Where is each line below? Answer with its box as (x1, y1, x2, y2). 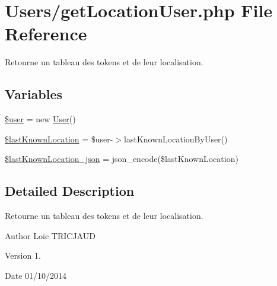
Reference (5, 21, 87, 46)
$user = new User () (5, 113, 76, 125)
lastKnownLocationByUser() (124, 132, 228, 145)
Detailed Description (5, 182, 135, 200)
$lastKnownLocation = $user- (5, 132, 113, 145)
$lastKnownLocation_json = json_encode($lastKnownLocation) (5, 152, 238, 165)
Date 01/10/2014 (5, 269, 67, 281)
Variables (5, 85, 63, 103)
